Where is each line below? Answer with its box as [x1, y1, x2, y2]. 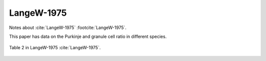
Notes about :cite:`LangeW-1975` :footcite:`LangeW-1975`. [9, 25, 127, 30]
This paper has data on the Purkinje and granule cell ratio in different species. [9, 33, 167, 39]
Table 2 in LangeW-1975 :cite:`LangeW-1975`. [9, 45, 101, 51]
